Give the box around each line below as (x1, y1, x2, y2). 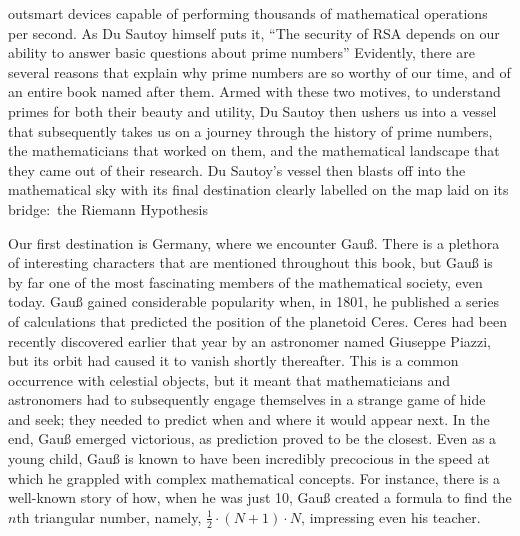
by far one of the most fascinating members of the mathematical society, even (8, 271, 483, 292)
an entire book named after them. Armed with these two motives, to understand (8, 81, 501, 102)
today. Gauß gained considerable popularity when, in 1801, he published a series (8, 291, 499, 312)
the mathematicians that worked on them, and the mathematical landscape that (8, 140, 500, 161)
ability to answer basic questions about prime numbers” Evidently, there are (8, 42, 476, 63)
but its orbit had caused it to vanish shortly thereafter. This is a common (8, 350, 459, 371)
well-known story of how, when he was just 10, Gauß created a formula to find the (8, 487, 512, 508)
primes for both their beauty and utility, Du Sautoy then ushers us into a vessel (8, 100, 497, 121)
